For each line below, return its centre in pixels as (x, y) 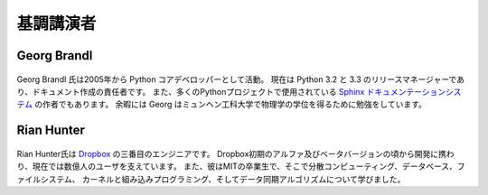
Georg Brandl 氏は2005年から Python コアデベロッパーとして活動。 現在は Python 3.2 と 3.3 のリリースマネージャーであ (241, 79)
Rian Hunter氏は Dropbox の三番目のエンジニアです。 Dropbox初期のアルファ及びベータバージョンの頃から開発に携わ (236, 153)
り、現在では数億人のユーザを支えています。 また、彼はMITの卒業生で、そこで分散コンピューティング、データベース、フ (241, 166)
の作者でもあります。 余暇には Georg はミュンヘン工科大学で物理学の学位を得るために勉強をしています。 (230, 105)
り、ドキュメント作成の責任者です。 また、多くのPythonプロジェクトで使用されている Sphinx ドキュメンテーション (231, 91)
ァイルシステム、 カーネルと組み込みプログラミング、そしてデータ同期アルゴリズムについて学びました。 (211, 179)
